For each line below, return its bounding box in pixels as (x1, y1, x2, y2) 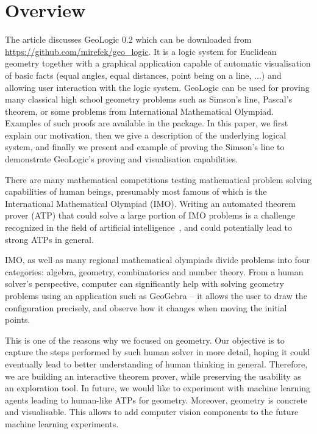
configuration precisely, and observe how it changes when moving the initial (5, 301, 287, 314)
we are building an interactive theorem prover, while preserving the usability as (5, 369, 301, 382)
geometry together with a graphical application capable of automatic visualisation (5, 57, 311, 70)
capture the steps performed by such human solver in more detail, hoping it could (5, 345, 310, 358)
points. (5, 313, 30, 326)
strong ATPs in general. (5, 233, 94, 245)
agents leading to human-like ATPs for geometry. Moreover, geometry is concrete (5, 393, 308, 406)
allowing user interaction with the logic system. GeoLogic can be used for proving (5, 81, 310, 93)
